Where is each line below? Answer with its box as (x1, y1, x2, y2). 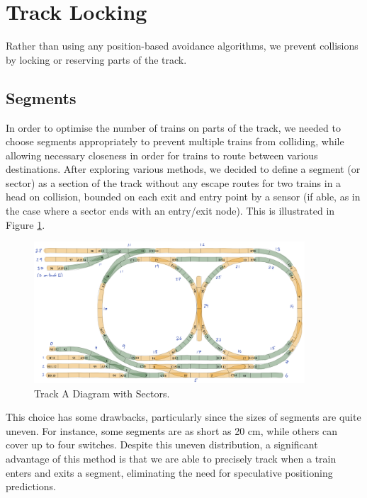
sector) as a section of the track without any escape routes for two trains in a (6, 175, 341, 190)
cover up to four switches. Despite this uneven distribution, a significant (6, 437, 318, 452)
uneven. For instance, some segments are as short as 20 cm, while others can (6, 423, 337, 438)
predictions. (6, 479, 56, 494)
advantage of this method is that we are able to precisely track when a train (6, 451, 337, 465)
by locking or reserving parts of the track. (6, 52, 187, 67)
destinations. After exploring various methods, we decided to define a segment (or (6, 162, 361, 176)
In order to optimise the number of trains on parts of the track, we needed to (6, 120, 341, 135)
